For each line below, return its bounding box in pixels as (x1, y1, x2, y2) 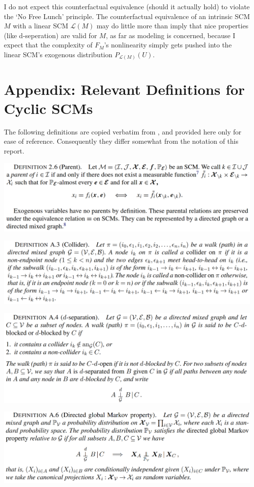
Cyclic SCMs (4, 98, 93, 118)
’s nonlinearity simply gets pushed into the (104, 40, 232, 50)
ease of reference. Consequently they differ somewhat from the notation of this (4, 136, 238, 146)
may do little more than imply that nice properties (96, 21, 249, 31)
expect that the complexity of (4, 40, 93, 50)
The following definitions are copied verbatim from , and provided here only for (4, 126, 242, 136)
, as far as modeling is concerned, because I (106, 30, 235, 40)
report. (4, 145, 24, 155)
